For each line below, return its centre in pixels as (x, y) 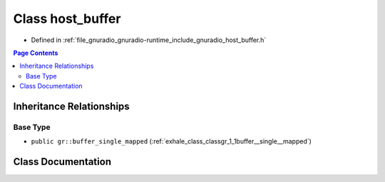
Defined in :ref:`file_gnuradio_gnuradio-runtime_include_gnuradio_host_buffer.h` (149, 40)
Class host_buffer (67, 19)
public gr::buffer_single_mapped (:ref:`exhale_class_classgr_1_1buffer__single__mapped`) (171, 141)
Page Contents (36, 53)
